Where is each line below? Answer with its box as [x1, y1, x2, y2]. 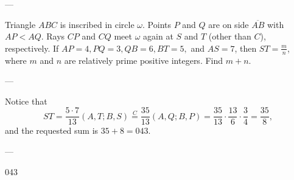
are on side [208, 18, 249, 30]
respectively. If [5, 41, 59, 54]
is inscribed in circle [60, 18, 135, 30]
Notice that [5, 94, 47, 107]
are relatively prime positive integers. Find [64, 54, 223, 66]
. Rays [41, 30, 65, 43]
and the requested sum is [5, 124, 99, 137]
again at [143, 30, 173, 43]
